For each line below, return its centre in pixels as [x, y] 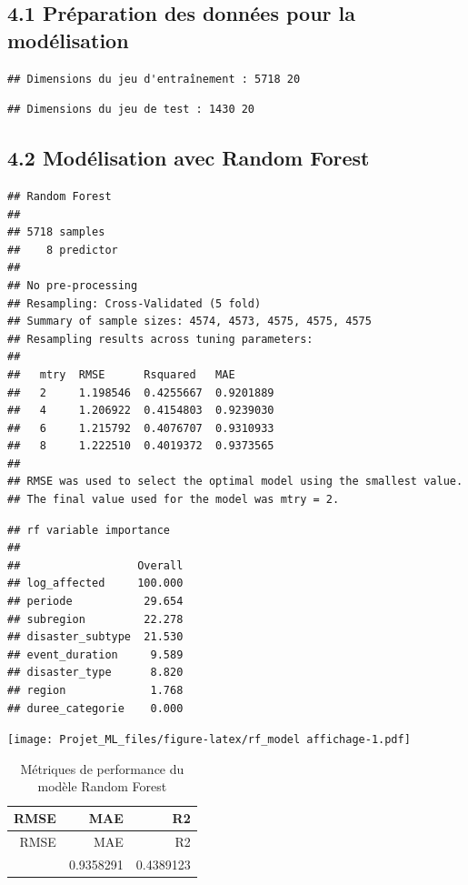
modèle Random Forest [102, 786]
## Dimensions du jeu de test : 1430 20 [131, 110]
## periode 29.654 [95, 602]
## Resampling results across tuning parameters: [160, 339]
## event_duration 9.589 [95, 654]
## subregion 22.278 [95, 619]
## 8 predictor [63, 250]
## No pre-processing [73, 285]
